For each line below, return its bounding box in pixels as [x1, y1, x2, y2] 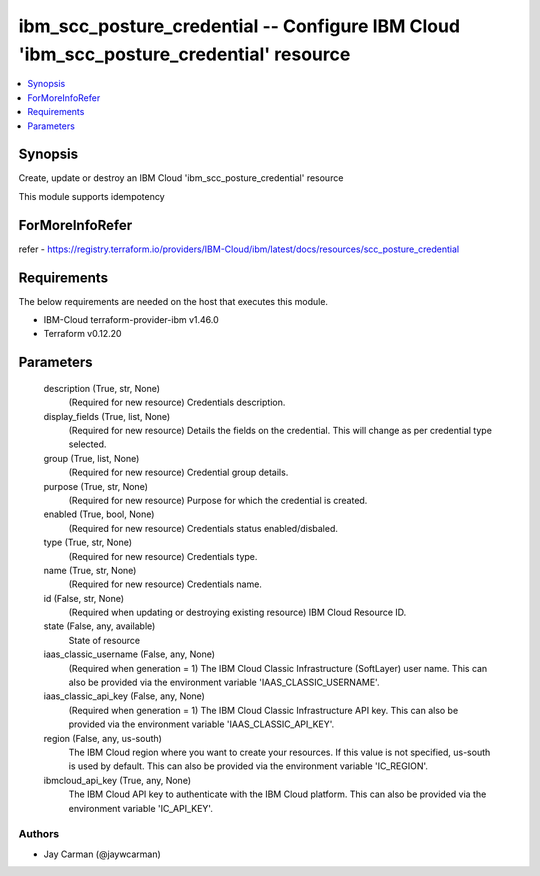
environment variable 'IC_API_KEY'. [68, 802, 214, 814]
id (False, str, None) [43, 592, 125, 604]
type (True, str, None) [43, 536, 133, 549]
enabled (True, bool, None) [43, 508, 155, 520]
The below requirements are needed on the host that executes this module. [18, 295, 329, 307]
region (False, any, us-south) [43, 732, 162, 744]
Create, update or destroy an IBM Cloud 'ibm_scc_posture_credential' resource [18, 172, 344, 184]
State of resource [68, 634, 141, 646]
